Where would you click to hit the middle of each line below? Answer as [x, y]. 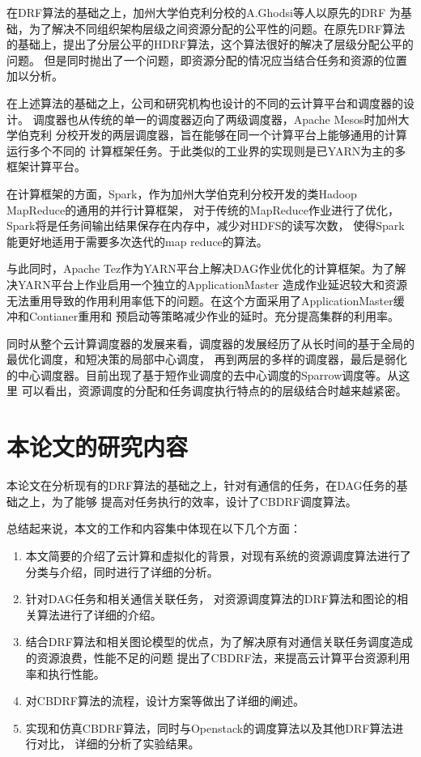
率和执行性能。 [65, 673]
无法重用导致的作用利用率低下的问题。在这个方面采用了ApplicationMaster [200, 300]
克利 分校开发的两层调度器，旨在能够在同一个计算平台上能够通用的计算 [218, 135]
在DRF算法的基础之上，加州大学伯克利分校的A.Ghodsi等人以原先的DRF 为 [204, 12]
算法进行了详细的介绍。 [99, 614]
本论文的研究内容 [98, 447]
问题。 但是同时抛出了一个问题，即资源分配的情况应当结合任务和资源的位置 [207, 60]
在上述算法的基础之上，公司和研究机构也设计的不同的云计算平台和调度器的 [205, 102]
